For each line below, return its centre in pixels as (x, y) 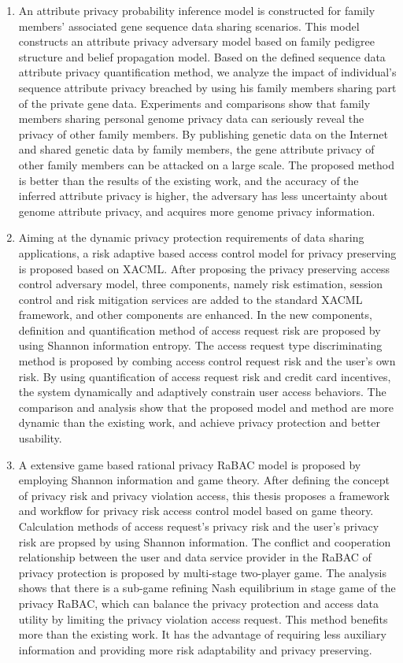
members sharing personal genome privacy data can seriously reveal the (191, 119)
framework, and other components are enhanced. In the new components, (195, 315)
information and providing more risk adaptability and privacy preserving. (195, 649)
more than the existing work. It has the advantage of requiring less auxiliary (202, 634)
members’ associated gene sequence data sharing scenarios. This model (189, 26)
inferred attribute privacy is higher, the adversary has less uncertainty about (203, 196)
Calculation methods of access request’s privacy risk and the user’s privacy (199, 526)
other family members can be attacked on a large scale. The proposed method (206, 164)
